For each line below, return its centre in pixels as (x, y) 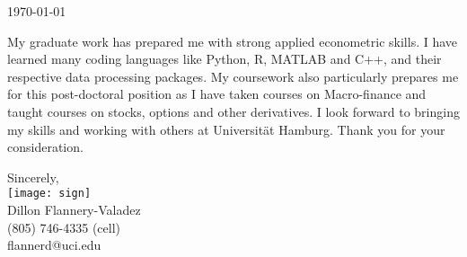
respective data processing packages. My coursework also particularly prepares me (233, 76)
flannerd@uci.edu (54, 245)
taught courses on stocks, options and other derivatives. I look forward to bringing (233, 111)
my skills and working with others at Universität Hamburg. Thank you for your (226, 129)
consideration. (45, 147)
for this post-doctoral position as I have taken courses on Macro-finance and (217, 94)
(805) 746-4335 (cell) (64, 227)
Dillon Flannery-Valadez (74, 209)
